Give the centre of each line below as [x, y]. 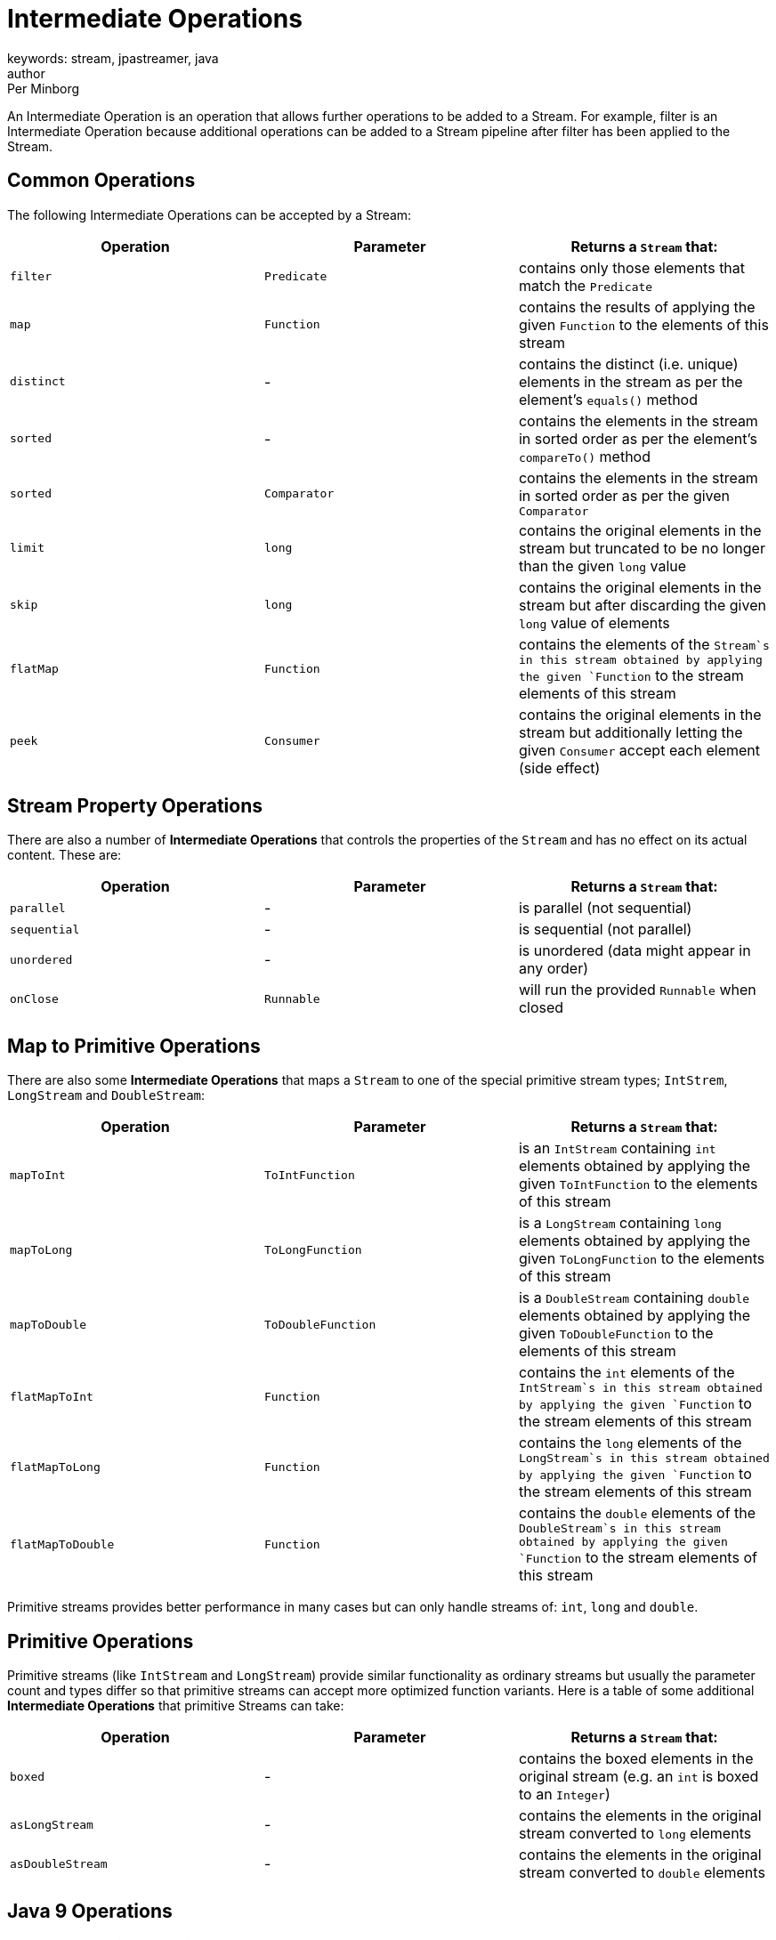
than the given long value [602, 566]
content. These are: [65, 855]
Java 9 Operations [90, 1911]
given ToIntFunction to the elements [638, 1184]
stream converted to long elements [635, 1834]
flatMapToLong [55, 1467]
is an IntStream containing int [617, 1148]
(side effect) [559, 768]
